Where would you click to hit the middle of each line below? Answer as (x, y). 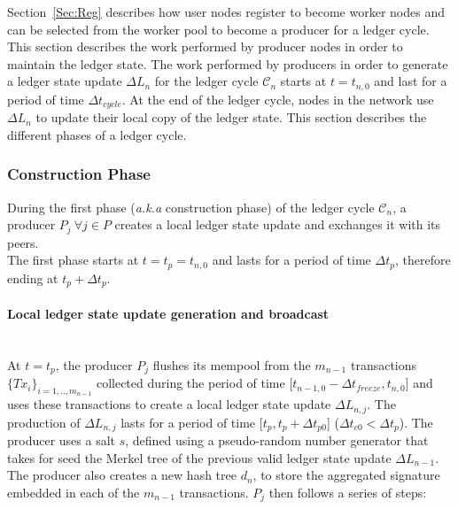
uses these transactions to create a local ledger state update (169, 404)
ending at (33, 278)
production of (44, 422)
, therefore (423, 260)
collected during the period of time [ (194, 383)
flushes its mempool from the (232, 364)
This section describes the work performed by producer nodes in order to (205, 46)
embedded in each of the (74, 492)
